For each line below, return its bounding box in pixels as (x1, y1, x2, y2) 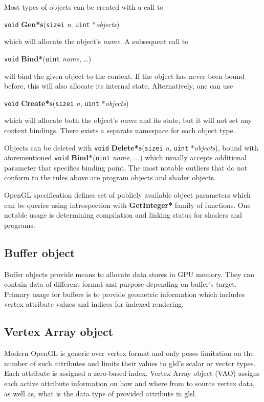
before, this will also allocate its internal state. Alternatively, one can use (4, 80, 233, 91)
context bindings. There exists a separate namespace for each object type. (4, 124, 235, 135)
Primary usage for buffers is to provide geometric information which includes (4, 288, 245, 299)
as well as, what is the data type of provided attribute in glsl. (4, 388, 197, 398)
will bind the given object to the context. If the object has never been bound (4, 70, 245, 81)
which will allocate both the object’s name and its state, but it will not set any (4, 115, 252, 125)
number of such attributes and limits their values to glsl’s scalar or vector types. (4, 357, 256, 368)
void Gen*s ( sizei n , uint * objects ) (4, 18, 120, 29)
